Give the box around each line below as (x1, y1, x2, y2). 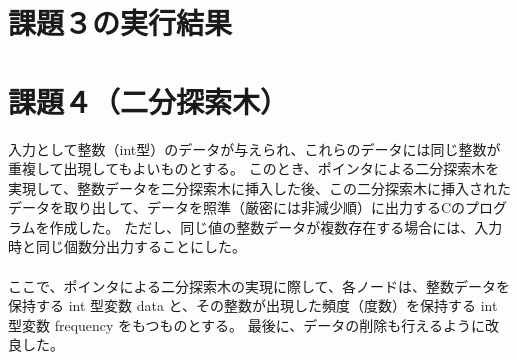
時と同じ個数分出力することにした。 (8, 236, 246, 257)
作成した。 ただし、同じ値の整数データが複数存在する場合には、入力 (49, 216, 503, 237)
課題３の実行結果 (8, 2, 233, 43)
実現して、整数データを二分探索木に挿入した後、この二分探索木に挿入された (8, 177, 511, 198)
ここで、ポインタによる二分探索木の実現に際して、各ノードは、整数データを (8, 275, 510, 296)
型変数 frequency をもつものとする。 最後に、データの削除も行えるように (8, 314, 485, 335)
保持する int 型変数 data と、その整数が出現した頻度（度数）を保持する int (8, 295, 498, 316)
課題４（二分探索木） (8, 80, 289, 121)
